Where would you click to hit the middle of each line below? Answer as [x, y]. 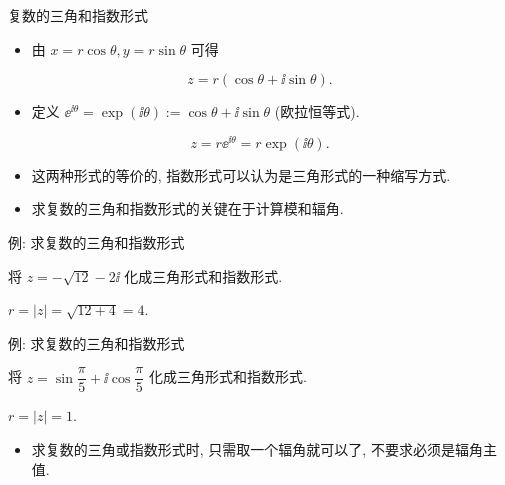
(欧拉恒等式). [317, 111]
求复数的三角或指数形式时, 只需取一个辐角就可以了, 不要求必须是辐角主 [264, 449]
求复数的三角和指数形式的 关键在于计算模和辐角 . [187, 208]
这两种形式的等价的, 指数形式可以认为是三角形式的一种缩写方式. [241, 174]
